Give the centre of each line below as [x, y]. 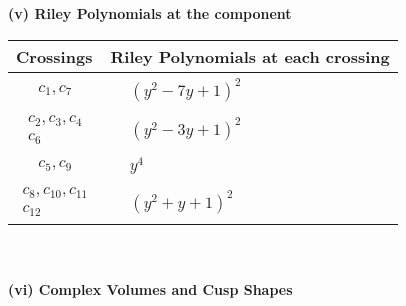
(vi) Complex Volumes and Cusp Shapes [150, 288]
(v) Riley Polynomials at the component [150, 13]
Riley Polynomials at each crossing [250, 56]
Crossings [54, 56]
